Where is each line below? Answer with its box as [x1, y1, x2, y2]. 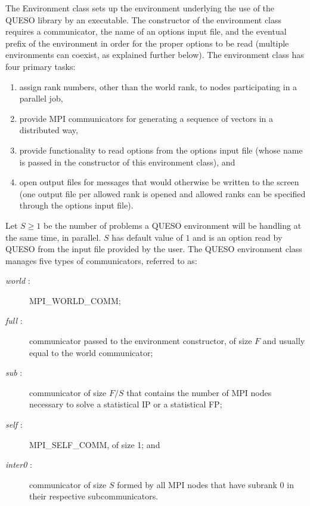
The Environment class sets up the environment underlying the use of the [5, 2, 275, 14]
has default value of [111, 231, 183, 243]
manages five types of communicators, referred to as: [5, 254, 197, 266]
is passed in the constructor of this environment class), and [19, 155, 235, 168]
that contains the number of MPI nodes [126, 386, 272, 398]
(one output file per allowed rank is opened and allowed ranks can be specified [19, 187, 306, 200]
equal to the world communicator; [29, 346, 153, 358]
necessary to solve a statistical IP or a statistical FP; [29, 398, 222, 410]
